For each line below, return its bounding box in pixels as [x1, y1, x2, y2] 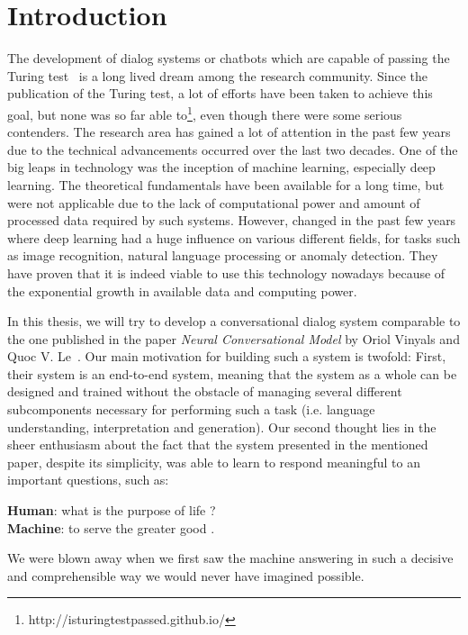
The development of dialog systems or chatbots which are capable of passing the [7, 49, 450, 68]
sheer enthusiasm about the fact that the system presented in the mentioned [7, 435, 428, 454]
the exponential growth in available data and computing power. [7, 281, 357, 300]
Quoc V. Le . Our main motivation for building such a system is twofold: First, [7, 347, 446, 366]
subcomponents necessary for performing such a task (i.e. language [7, 400, 375, 419]
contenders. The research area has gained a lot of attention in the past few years [7, 122, 451, 141]
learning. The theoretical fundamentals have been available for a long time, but [7, 175, 445, 194]
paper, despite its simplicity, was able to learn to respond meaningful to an [7, 452, 421, 471]
